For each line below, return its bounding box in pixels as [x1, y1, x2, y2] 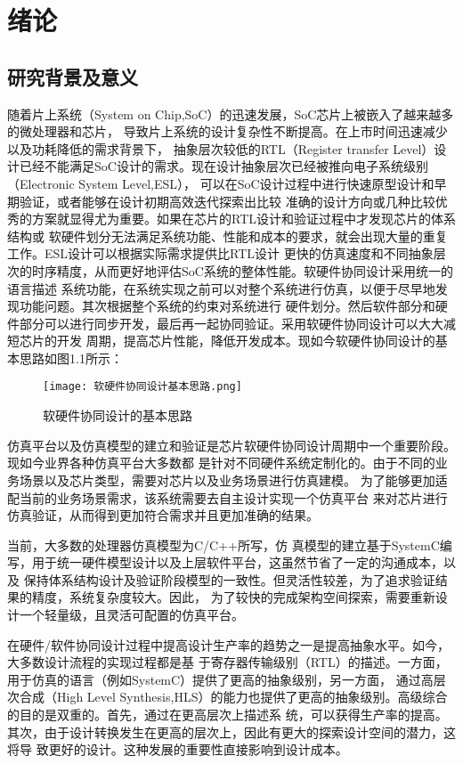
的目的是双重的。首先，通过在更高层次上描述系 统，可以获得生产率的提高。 [7, 705, 448, 724]
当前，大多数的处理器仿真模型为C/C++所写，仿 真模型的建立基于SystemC [7, 535, 440, 554]
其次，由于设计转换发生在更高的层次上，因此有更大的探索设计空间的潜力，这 [7, 722, 456, 741]
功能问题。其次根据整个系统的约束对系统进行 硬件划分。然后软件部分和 [19, 297, 435, 315]
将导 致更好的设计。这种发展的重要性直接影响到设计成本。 [7, 740, 348, 759]
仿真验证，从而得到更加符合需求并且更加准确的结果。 [7, 506, 319, 524]
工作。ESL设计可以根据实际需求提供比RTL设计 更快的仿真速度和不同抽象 [7, 244, 434, 263]
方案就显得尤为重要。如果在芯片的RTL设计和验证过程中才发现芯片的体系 [31, 209, 456, 228]
